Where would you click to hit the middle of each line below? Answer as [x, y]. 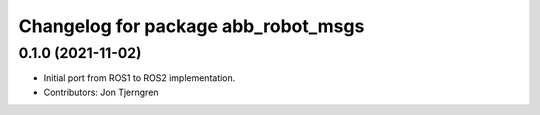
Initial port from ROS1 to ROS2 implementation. [139, 78]
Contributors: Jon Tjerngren [101, 92]
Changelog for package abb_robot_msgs [191, 26]
